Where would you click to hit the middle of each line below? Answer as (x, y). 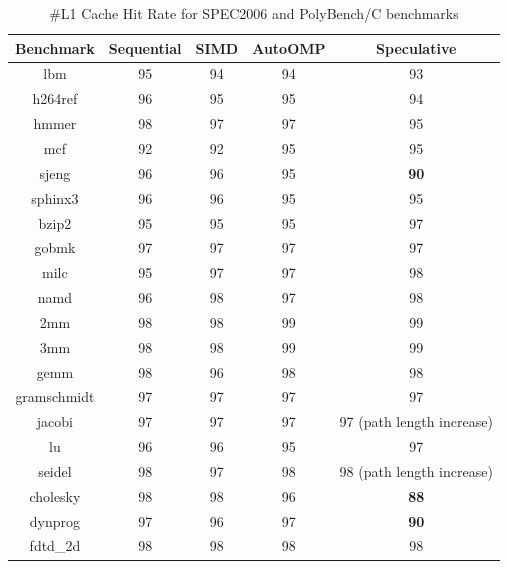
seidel (55, 470)
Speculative (416, 47)
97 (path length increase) (416, 421)
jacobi (54, 421)
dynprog (55, 520)
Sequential (145, 47)
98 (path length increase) (416, 470)
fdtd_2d (55, 545)
